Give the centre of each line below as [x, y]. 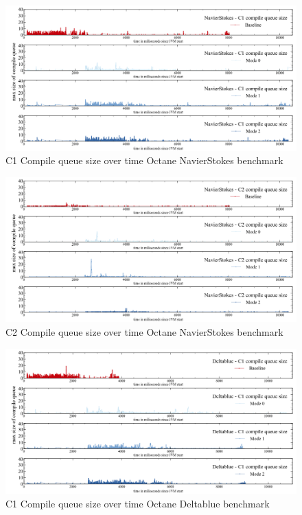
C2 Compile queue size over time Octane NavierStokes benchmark [144, 331]
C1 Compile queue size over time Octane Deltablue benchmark [138, 503]
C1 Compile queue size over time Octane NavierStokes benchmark [144, 160]
